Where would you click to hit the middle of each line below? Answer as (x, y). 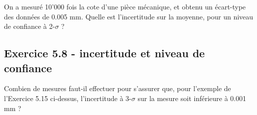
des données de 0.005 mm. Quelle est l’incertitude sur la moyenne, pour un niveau (129, 16)
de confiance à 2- (30, 26)
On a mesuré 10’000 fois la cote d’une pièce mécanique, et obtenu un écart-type (125, 6)
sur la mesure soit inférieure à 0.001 (192, 98)
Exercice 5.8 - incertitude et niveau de (104, 53)
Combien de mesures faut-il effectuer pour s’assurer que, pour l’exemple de (118, 88)
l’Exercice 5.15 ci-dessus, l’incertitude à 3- (68, 98)
